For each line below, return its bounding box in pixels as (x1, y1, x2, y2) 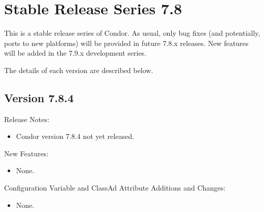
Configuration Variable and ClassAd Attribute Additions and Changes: (4, 182, 226, 193)
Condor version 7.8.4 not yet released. (16, 131, 135, 142)
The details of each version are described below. (4, 64, 153, 75)
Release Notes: (4, 113, 49, 124)
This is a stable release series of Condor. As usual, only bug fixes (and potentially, (4, 28, 260, 38)
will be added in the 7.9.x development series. (4, 48, 147, 58)
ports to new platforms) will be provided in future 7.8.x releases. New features (4, 37, 249, 48)
